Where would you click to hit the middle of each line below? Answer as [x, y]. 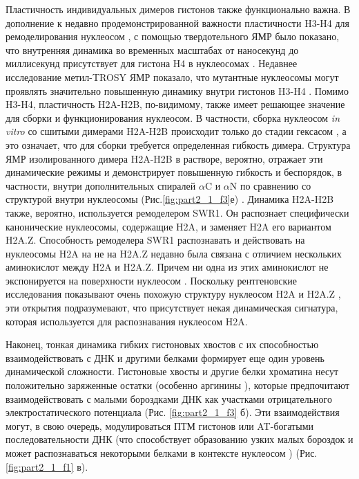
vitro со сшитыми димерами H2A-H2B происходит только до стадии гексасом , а [176, 131]
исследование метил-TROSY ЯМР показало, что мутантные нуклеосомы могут [172, 76]
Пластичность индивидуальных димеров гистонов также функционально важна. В [178, 9]
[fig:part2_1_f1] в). [47, 466]
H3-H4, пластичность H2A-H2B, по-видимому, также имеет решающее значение [175, 104]
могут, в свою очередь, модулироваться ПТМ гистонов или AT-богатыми [159, 425]
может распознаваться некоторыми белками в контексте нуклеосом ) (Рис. [162, 453]
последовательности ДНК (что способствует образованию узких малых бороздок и [179, 439]
